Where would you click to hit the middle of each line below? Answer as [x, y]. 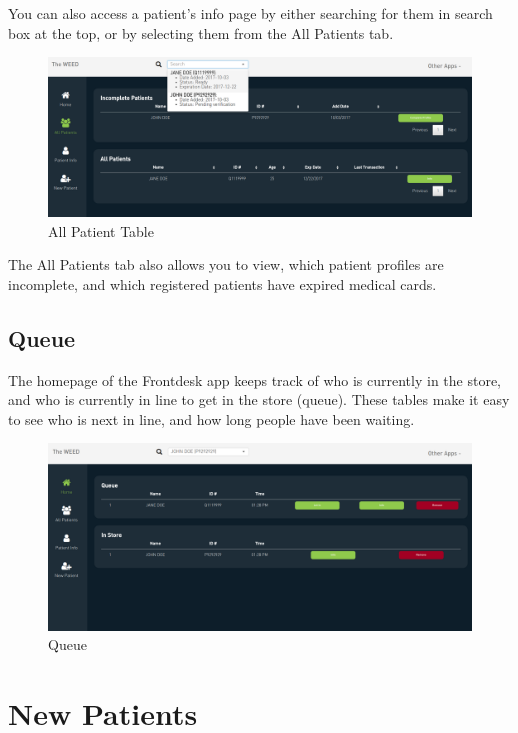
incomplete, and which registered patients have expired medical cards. [222, 283]
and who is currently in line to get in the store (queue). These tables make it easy [259, 399]
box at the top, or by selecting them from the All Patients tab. [201, 32]
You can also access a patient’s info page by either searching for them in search [250, 13]
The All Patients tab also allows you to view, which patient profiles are [226, 264]
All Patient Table [101, 230]
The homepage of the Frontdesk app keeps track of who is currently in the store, [255, 379]
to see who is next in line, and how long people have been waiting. [211, 418]
